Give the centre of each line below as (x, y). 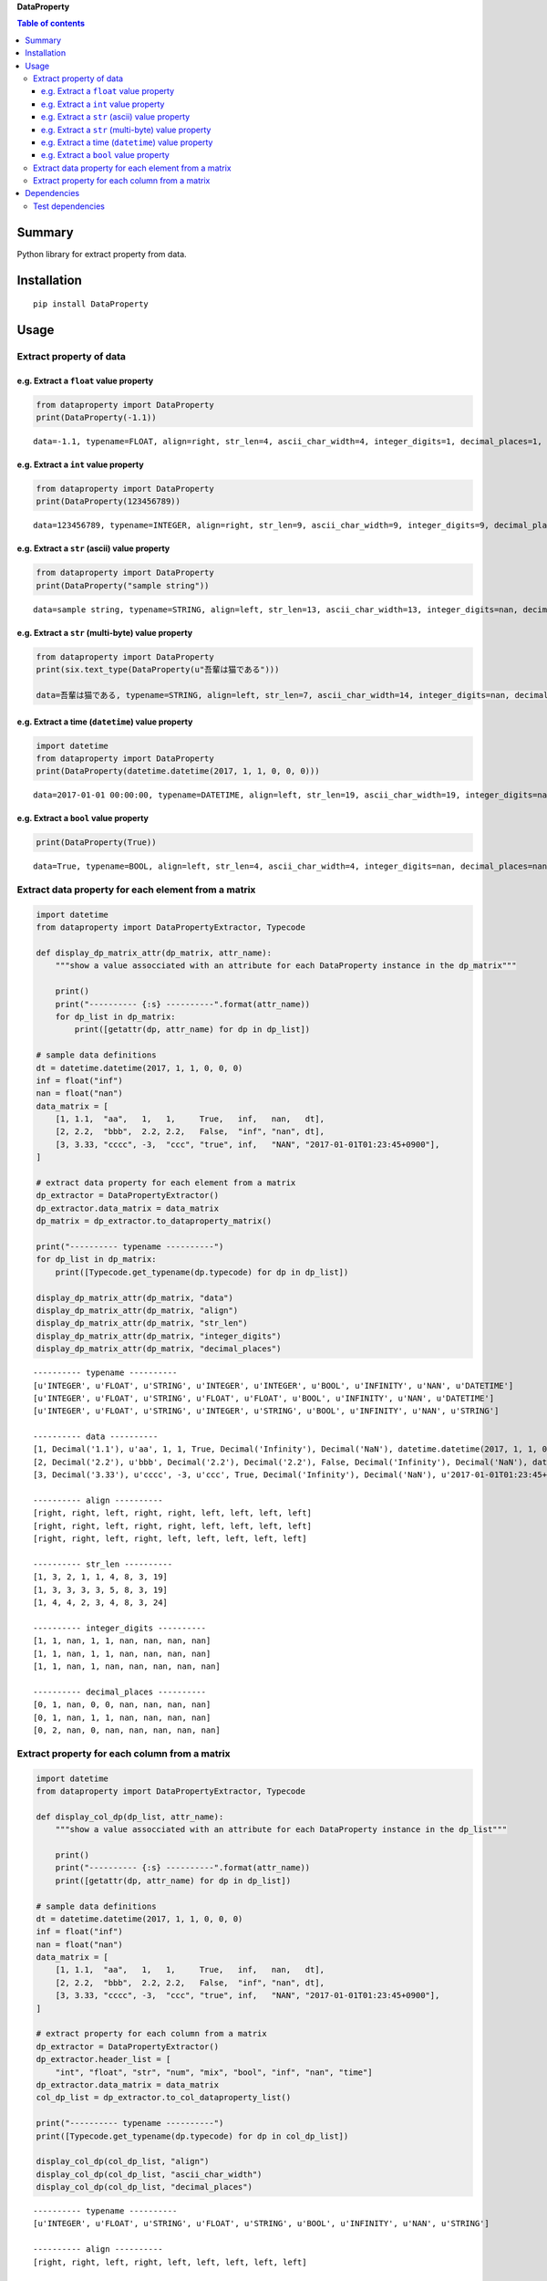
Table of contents (51, 24)
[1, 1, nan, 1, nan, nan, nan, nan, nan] (127, 1666)
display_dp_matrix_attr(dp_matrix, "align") (137, 1310)
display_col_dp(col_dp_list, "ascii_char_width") (149, 2174)
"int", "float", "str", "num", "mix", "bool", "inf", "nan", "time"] (214, 2072)
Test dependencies (69, 206)
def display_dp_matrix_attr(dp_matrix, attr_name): (154, 953)
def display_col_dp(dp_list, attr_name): (130, 1817)
